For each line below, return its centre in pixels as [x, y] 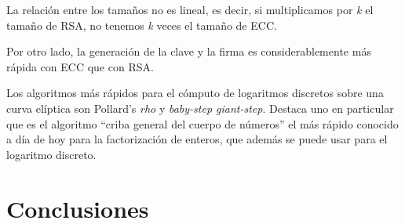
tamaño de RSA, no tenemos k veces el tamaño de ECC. [142, 25]
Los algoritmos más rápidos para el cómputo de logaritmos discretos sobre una [195, 93]
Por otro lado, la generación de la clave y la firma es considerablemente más [189, 51]
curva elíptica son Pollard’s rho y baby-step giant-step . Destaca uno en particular [200, 108]
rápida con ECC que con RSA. [80, 66]
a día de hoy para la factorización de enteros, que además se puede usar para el [197, 139]
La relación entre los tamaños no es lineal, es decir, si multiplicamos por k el [190, 9]
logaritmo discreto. [51, 154]
